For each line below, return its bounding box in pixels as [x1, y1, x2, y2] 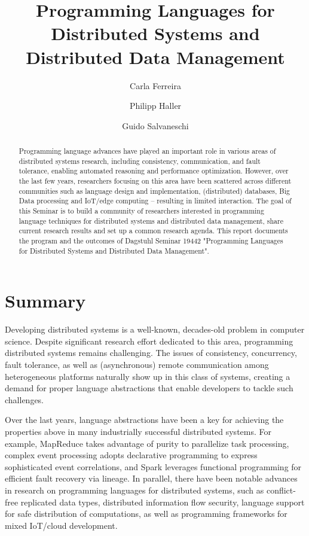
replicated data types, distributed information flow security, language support [20, 495, 305, 508]
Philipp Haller [129, 99, 182, 112]
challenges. [5, 393, 44, 406]
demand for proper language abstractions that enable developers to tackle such [5, 382, 293, 394]
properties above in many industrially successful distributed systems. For [5, 425, 271, 437]
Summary [5, 288, 86, 313]
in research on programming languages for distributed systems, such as [5, 483, 264, 496]
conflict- [266, 483, 296, 496]
